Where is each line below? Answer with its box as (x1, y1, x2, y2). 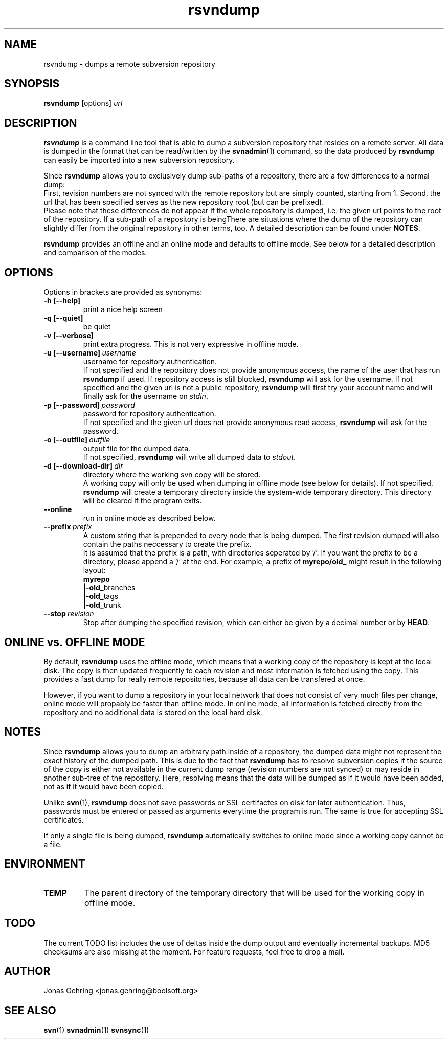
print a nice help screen (83, 305, 163, 314)
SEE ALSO (4, 1004, 56, 1017)
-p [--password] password (43, 401, 135, 410)
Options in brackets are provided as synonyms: (43, 287, 203, 297)
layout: (83, 566, 106, 575)
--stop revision (43, 609, 94, 618)
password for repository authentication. (83, 409, 216, 418)
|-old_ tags (83, 592, 119, 601)
